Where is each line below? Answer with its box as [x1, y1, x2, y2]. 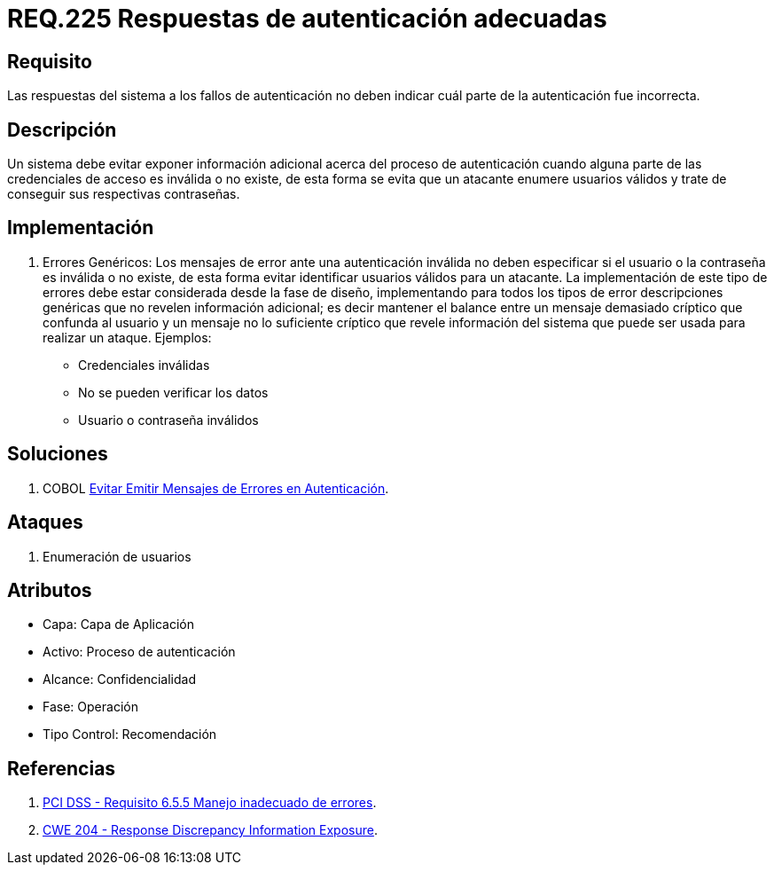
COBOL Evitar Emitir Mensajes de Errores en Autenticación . [43, 480, 389, 496]
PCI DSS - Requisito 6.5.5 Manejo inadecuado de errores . [43, 795, 377, 811]
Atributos [7, 578, 92, 601]
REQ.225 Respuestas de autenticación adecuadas [7, 4, 607, 34]
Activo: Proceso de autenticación [43, 644, 236, 660]
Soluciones [7, 443, 108, 466]
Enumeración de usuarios [43, 548, 192, 564]
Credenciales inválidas [78, 357, 210, 373]
